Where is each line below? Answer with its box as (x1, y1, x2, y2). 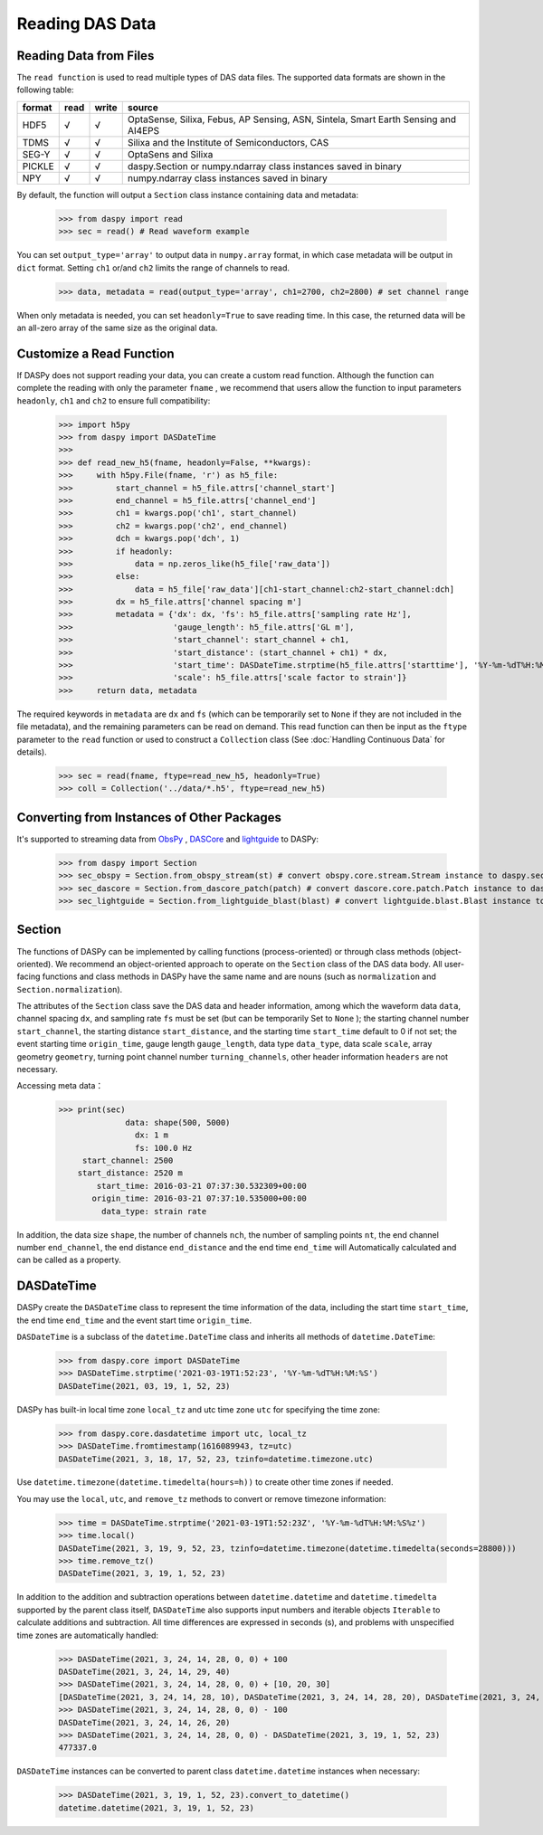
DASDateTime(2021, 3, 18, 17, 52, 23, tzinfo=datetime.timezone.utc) (58, 1453, 374, 1464)
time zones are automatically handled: (16, 1630, 158, 1640)
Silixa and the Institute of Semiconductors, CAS (127, 136, 329, 148)
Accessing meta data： (16, 1080, 104, 1091)
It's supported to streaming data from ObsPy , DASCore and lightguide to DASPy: (16, 833, 319, 844)
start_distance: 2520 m (77, 1168, 183, 1178)
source (127, 100, 158, 113)
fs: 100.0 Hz (134, 1143, 193, 1153)
